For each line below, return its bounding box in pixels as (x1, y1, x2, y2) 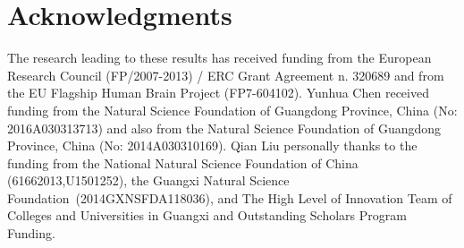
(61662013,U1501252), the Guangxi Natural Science (7, 171, 290, 190)
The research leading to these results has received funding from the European (7, 48, 432, 67)
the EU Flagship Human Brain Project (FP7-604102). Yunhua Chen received (7, 83, 429, 102)
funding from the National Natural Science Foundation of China (7, 153, 359, 172)
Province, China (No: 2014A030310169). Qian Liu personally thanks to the (7, 136, 418, 155)
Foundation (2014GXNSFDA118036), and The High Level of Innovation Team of (7, 188, 452, 207)
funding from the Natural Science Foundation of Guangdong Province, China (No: (7, 100, 458, 119)
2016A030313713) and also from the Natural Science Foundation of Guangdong (7, 118, 442, 137)
